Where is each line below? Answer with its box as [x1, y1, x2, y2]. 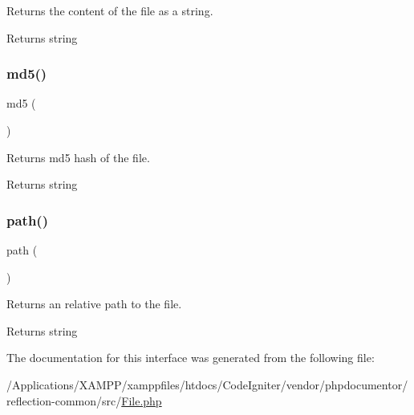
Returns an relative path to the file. [6, 295, 182, 312]
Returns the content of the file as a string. [6, 2, 213, 18]
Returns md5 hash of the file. [6, 149, 150, 165]
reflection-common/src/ [6, 392, 122, 409]
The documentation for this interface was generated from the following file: [6, 349, 375, 366]
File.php [121, 392, 162, 409]
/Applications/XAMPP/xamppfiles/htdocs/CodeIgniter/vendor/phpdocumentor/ [6, 376, 408, 393]
